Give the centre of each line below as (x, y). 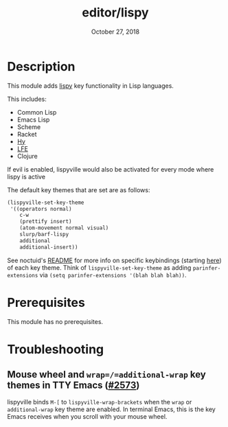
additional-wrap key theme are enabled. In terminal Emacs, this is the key (112, 409)
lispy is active (26, 176)
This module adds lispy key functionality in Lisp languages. (90, 85)
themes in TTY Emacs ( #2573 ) (73, 385)
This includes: (27, 99)
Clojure (27, 156)
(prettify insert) (46, 222)
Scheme (29, 127)
